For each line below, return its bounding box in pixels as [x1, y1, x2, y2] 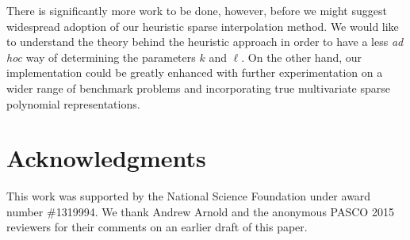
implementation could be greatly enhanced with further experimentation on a [6, 64, 383, 81]
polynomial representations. [6, 95, 140, 112]
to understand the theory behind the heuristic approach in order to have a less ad [6, 33, 404, 50]
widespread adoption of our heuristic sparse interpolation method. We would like [6, 17, 399, 34]
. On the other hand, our [241, 48, 362, 65]
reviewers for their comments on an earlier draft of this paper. [6, 219, 308, 235]
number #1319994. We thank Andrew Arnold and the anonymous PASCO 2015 [6, 203, 394, 219]
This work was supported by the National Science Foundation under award [6, 188, 371, 204]
